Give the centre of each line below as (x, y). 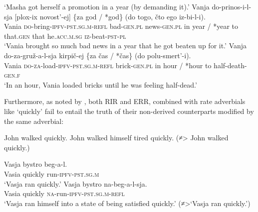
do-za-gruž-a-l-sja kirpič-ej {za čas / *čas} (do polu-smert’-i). (98, 55)
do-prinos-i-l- (232, 6)
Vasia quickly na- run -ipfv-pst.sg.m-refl (64, 193)
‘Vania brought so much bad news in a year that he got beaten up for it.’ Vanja (126, 46)
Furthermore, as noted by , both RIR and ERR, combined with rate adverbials (125, 101)
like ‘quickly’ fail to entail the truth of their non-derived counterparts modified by (129, 111)
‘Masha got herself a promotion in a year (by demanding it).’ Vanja (107, 6)
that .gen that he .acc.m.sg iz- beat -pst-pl (65, 36)
